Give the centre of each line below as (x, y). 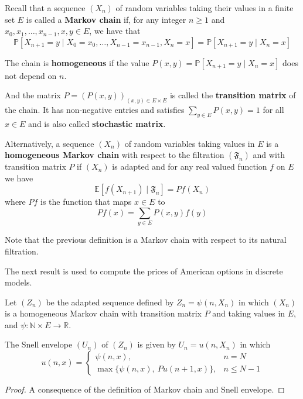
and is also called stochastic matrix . (97, 124)
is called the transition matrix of (233, 95)
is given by (156, 344)
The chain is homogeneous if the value (77, 62)
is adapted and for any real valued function (190, 166)
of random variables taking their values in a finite (205, 8)
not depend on (31, 75)
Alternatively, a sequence (50, 143)
